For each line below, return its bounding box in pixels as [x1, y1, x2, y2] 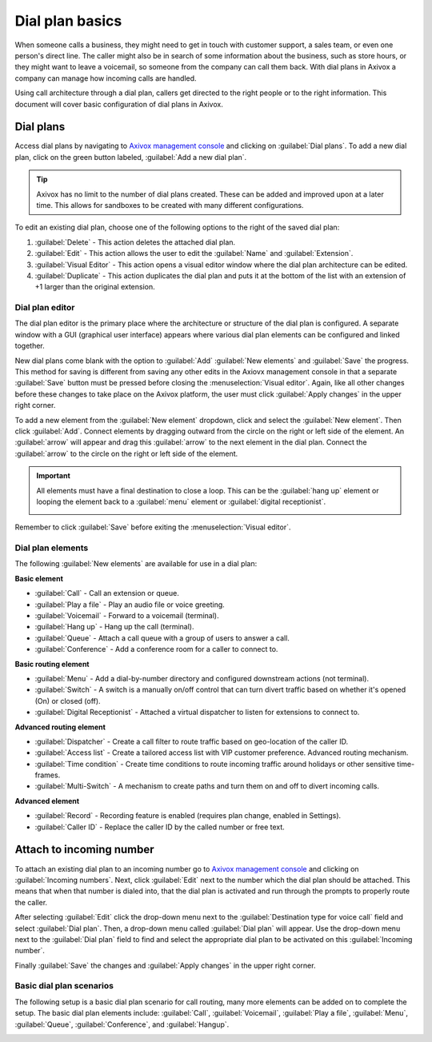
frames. [34, 770, 61, 780]
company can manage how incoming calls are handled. [14, 73, 197, 83]
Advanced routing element [14, 722, 106, 732]
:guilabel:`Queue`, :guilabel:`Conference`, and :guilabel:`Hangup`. [14, 1020, 230, 1029]
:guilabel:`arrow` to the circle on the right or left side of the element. [14, 449, 238, 458]
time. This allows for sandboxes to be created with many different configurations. [36, 200, 304, 210]
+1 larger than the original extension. [34, 282, 155, 292]
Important [36, 471, 71, 481]
